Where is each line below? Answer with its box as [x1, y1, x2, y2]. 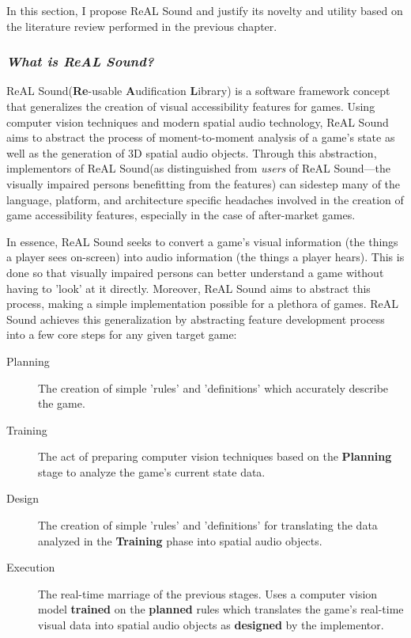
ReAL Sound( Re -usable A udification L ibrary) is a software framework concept [6, 82, 390, 99]
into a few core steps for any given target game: [6, 326, 237, 343]
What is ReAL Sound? [6, 51, 154, 71]
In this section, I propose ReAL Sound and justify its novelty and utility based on [6, 2, 403, 18]
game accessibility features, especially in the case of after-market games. [6, 207, 356, 223]
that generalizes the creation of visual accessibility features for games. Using [6, 98, 375, 114]
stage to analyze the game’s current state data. [38, 463, 266, 480]
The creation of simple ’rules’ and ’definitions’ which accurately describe [38, 379, 389, 396]
